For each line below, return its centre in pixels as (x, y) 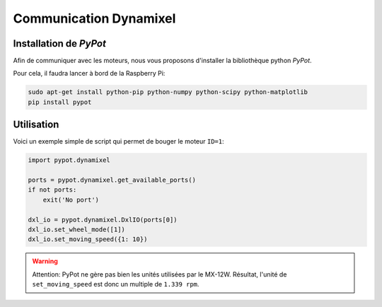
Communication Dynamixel (94, 18)
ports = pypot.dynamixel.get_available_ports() (112, 180)
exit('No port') (71, 199)
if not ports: (52, 190)
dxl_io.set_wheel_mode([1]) (76, 230)
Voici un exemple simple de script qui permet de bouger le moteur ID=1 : (118, 141)
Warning (45, 261)
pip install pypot (60, 102)
